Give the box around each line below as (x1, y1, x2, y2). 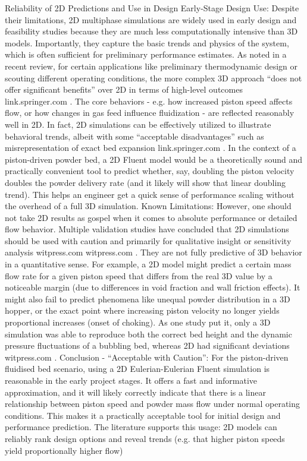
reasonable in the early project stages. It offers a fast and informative (5, 374, 258, 386)
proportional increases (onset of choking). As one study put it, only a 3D (5, 316, 271, 329)
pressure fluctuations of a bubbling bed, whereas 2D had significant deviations (5, 339, 290, 352)
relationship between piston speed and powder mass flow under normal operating (5, 397, 300, 410)
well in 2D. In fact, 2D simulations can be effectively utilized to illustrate (5, 118, 271, 130)
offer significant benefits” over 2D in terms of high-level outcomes (5, 83, 243, 96)
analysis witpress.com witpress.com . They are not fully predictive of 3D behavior (5, 246, 302, 258)
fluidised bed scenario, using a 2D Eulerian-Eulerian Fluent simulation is (5, 362, 270, 375)
